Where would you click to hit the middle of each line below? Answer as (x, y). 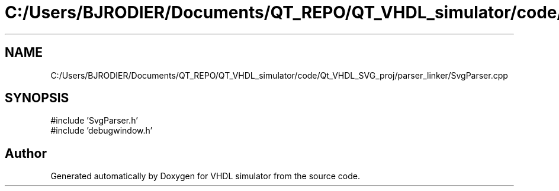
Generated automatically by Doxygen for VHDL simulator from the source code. (205, 176)
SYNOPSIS (37, 98)
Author (26, 153)
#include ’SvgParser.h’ (94, 121)
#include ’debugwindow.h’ (102, 131)
